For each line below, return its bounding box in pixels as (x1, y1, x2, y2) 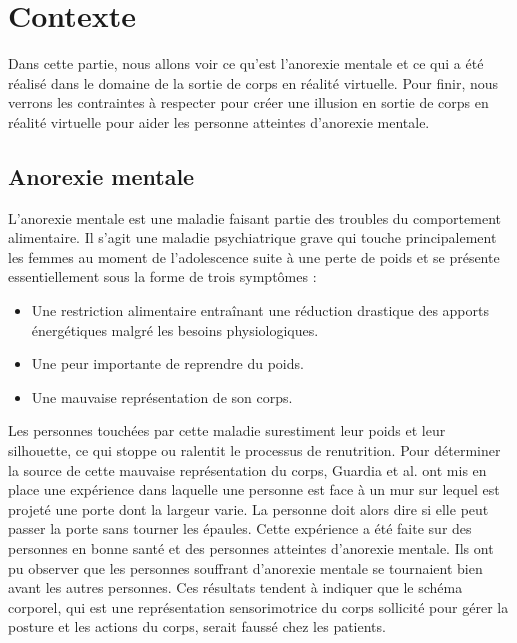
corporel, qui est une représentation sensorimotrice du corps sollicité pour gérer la (8, 596, 509, 617)
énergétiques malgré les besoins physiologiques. (31, 319, 319, 340)
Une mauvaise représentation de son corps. (31, 386, 293, 407)
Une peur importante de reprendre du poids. (31, 353, 304, 374)
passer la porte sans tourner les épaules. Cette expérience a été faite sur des (8, 518, 472, 539)
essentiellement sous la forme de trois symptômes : (8, 266, 317, 287)
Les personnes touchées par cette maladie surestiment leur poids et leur (8, 420, 446, 441)
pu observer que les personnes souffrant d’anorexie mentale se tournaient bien (8, 557, 483, 578)
